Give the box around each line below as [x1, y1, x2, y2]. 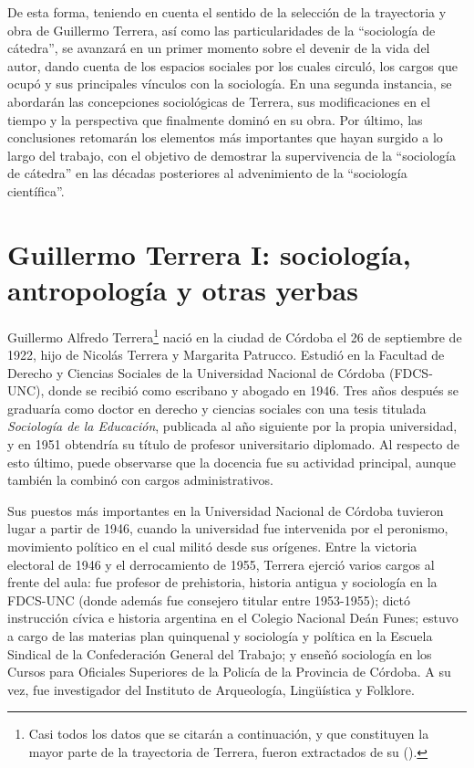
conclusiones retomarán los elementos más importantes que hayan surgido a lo [7, 128, 443, 147]
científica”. [7, 181, 65, 200]
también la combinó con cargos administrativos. [7, 470, 273, 489]
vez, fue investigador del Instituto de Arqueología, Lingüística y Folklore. [7, 679, 415, 699]
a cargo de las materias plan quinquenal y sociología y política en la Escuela [7, 626, 433, 645]
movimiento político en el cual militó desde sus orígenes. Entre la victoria [7, 537, 417, 556]
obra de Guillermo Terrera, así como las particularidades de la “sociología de [7, 20, 436, 39]
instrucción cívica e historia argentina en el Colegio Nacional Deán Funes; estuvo [7, 608, 459, 627]
